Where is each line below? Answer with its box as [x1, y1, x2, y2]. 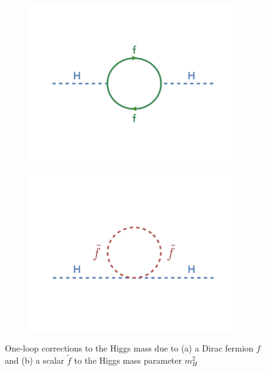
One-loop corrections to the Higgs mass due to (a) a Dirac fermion [5, 342, 254, 355]
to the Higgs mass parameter [74, 354, 182, 366]
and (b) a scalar [5, 354, 65, 366]
